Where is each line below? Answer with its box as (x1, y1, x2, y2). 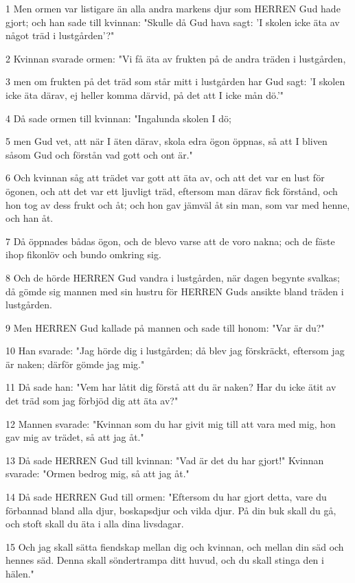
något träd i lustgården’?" (5, 28, 115, 43)
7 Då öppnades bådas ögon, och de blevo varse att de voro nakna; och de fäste (5, 233, 335, 248)
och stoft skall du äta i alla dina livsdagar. (5, 516, 184, 531)
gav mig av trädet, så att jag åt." (5, 430, 144, 444)
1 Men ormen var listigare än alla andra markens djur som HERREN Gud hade (5, 1, 341, 15)
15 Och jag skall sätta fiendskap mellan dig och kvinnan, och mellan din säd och (5, 539, 344, 553)
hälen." (5, 567, 34, 580)
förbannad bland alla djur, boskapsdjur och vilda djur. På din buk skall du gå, (5, 503, 336, 517)
